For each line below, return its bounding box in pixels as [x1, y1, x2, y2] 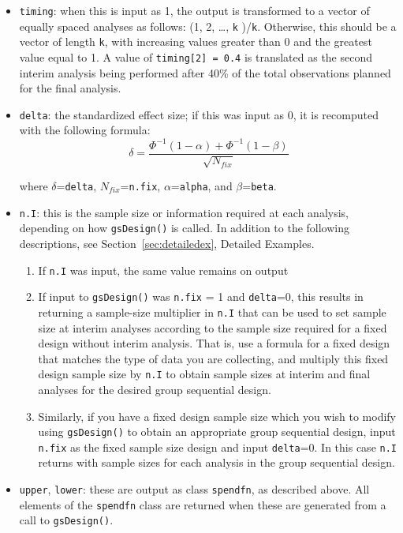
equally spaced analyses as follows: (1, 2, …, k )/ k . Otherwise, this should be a [19, 17, 397, 34]
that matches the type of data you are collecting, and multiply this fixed [38, 350, 389, 366]
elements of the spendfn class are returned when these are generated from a [19, 496, 386, 512]
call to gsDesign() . [19, 512, 114, 528]
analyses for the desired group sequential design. [38, 381, 271, 397]
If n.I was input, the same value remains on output [38, 261, 289, 278]
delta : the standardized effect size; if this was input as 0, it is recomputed [19, 106, 379, 122]
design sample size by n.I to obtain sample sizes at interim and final [38, 366, 371, 382]
